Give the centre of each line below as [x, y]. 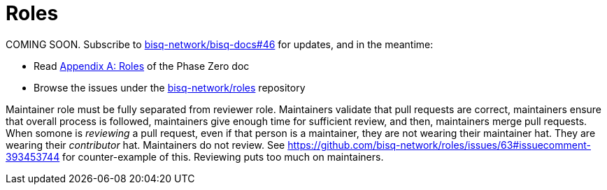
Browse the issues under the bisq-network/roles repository [170, 87]
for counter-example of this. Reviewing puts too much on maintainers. [223, 156]
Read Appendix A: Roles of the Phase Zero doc [142, 66]
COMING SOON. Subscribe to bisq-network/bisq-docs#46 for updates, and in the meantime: [220, 44]
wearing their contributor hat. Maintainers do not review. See [145, 145]
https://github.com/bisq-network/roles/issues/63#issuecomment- [439, 145]
